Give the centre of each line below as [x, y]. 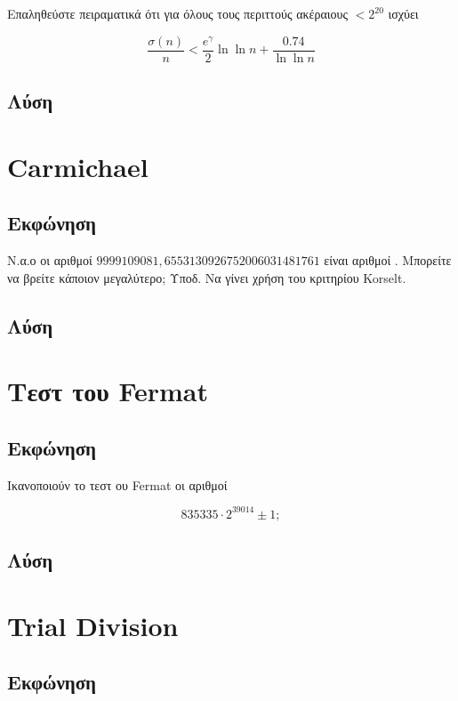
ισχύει [403, 13]
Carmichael [78, 166]
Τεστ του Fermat [108, 391]
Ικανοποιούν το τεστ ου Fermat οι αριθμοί [117, 484]
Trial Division [93, 625]
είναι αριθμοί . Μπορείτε [388, 260]
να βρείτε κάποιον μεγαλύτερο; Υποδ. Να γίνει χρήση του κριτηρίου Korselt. [207, 277]
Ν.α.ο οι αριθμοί [50, 260]
